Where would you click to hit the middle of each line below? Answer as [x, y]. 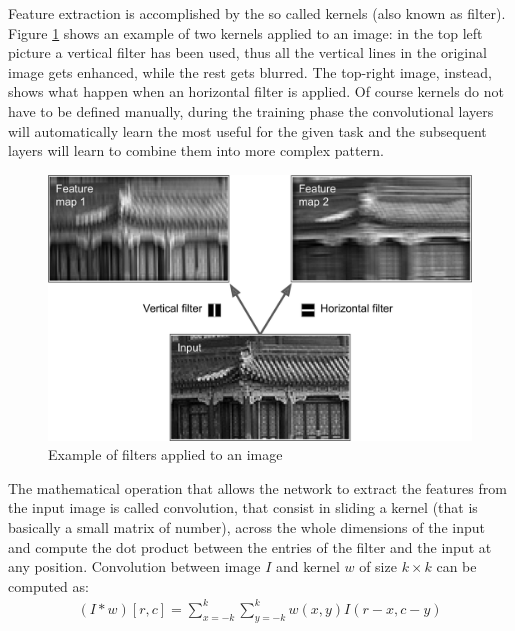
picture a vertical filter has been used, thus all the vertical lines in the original [247, 52]
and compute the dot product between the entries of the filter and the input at [250, 546]
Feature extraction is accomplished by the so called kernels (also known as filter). [257, 13]
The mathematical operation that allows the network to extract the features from [257, 487]
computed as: [48, 585]
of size [378, 566]
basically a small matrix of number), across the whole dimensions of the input [246, 526]
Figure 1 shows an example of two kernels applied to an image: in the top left [245, 32]
